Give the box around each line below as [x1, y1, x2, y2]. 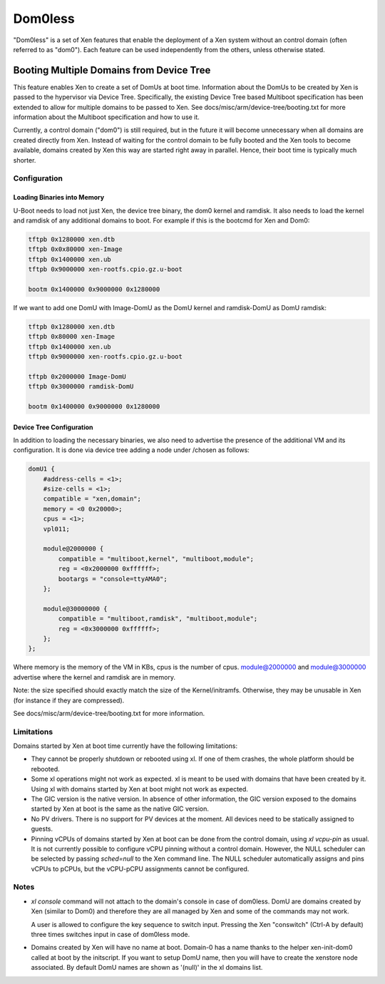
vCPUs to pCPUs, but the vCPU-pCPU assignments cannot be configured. [31, 864, 250, 873]
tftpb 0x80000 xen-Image [28, 332, 115, 341]
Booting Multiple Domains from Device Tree [13, 64, 211, 76]
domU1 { [28, 465, 55, 473]
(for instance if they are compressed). [13, 696, 125, 704]
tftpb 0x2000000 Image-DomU [28, 372, 126, 381]
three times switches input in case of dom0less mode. [31, 931, 190, 939]
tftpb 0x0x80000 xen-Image [28, 245, 123, 253]
